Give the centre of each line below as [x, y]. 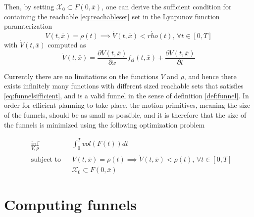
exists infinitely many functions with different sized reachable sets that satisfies [124, 86]
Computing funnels [71, 204]
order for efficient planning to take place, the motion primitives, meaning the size [127, 105]
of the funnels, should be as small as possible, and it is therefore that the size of [125, 115]
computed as [67, 44]
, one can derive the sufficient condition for [167, 6]
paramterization [28, 26]
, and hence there [210, 76]
